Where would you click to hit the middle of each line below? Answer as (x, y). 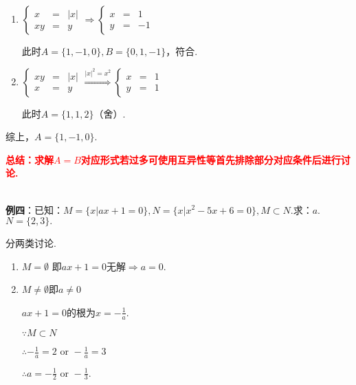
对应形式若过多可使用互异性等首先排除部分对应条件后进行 (211, 159)
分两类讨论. (31, 243)
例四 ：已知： (34, 209)
